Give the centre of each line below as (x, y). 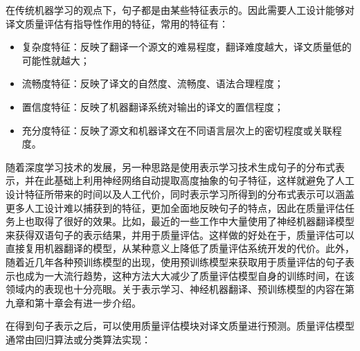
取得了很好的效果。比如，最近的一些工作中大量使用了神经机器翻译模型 (194, 221)
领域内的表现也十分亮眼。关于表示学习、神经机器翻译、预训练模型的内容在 (175, 289)
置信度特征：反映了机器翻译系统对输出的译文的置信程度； (153, 106)
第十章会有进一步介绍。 (88, 302)
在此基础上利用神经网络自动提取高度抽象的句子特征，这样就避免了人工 (194, 180)
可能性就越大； (56, 60)
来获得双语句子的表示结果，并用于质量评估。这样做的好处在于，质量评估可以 (180, 234)
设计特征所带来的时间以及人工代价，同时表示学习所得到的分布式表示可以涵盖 (180, 193)
